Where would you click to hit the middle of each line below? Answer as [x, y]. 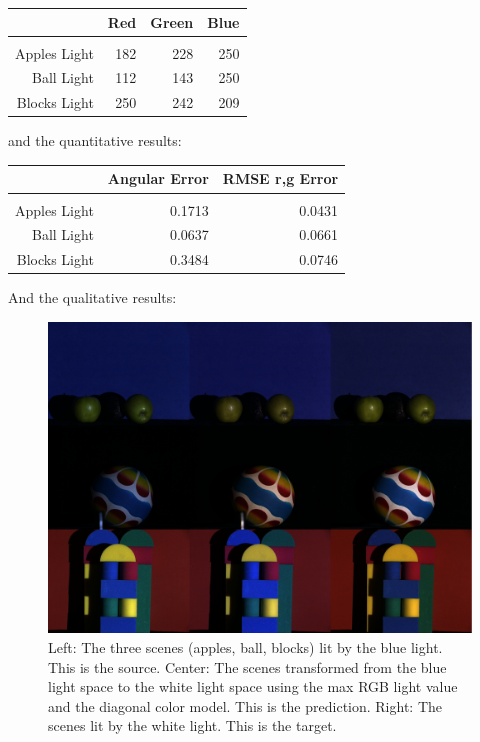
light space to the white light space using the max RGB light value [253, 686]
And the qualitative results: [92, 297]
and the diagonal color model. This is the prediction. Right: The [245, 705]
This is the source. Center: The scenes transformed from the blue [247, 666]
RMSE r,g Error [280, 178]
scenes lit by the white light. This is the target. [192, 725]
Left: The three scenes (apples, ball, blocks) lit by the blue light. [245, 646]
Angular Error [158, 178]
